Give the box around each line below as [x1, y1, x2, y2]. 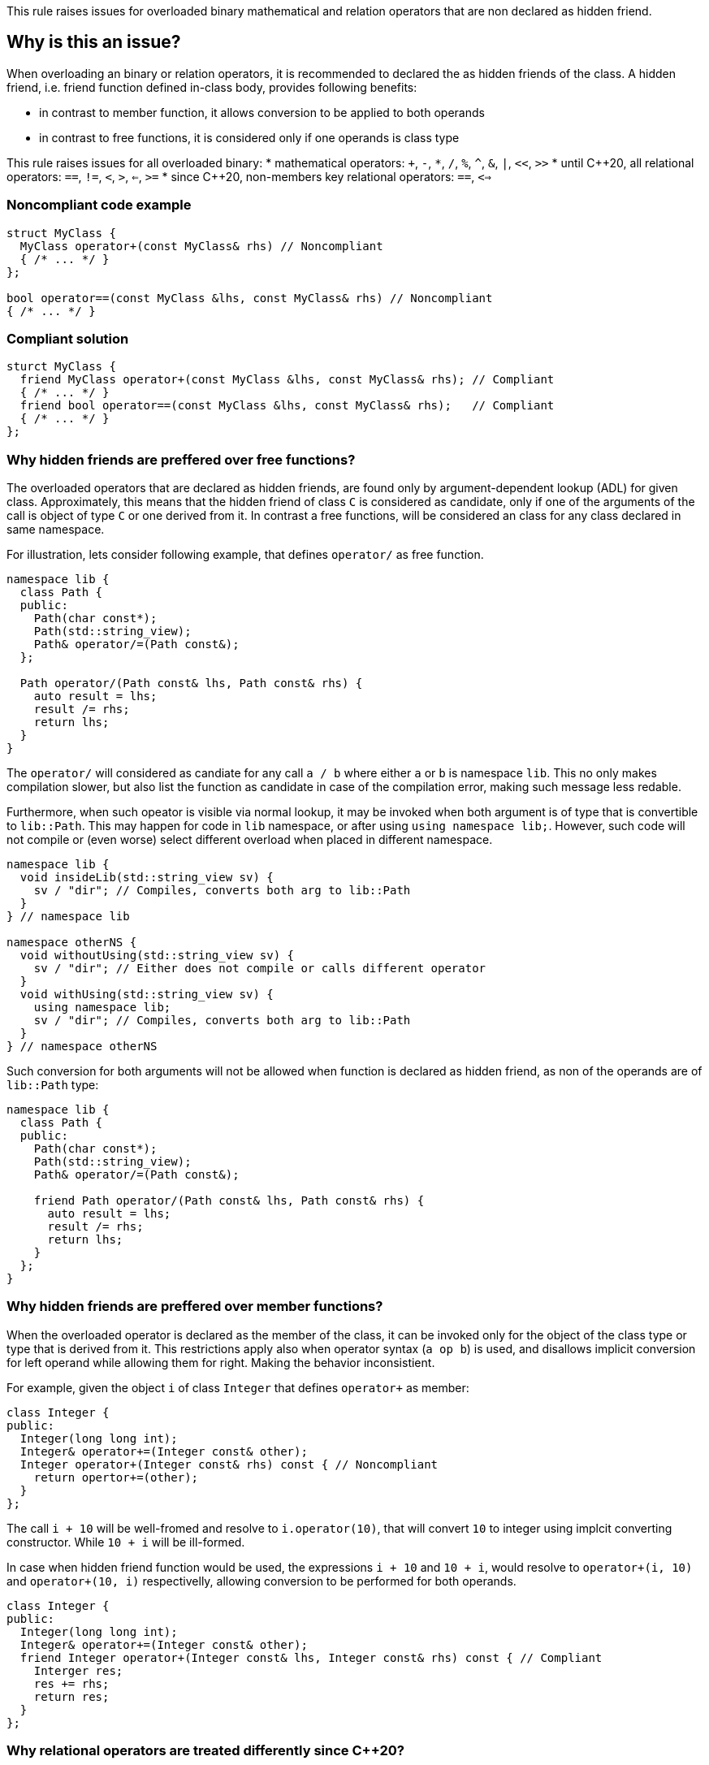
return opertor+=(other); [33, 1470, 199, 1484]
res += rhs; [33, 1676, 110, 1690]
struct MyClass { [6, 226, 116, 240]
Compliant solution [6, 330, 129, 347]
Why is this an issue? [6, 32, 181, 53]
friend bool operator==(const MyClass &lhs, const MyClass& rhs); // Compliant [19, 399, 555, 413]
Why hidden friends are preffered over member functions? [6, 1298, 383, 1315]
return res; [33, 1689, 110, 1703]
